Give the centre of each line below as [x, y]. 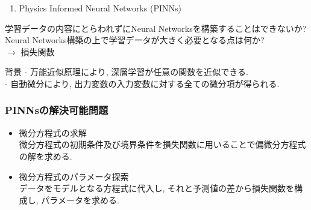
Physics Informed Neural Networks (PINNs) [100, 8]
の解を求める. [46, 156]
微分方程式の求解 [53, 132]
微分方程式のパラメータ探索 [74, 176]
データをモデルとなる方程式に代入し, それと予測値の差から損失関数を [156, 188]
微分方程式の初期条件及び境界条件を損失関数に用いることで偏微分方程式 [162, 144]
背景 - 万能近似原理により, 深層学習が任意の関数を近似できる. [127, 72]
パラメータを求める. [80, 199]
